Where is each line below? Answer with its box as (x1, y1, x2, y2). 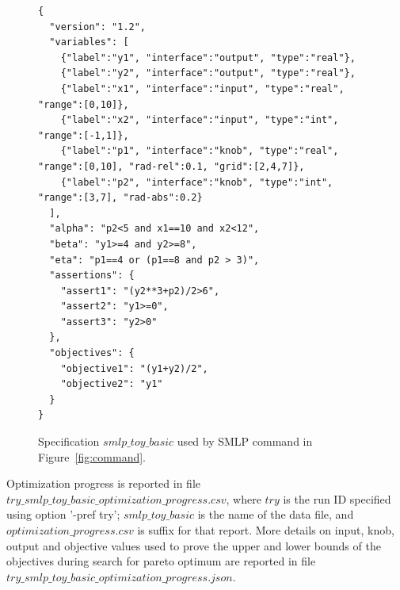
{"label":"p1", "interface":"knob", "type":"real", (60, 145, 339, 157)
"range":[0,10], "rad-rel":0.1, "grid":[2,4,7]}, (38, 160, 305, 172)
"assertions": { (49, 270, 135, 282)
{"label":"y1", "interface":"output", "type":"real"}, (60, 52, 356, 63)
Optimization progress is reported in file (6, 475, 201, 492)
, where (226, 490, 261, 507)
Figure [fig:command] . (38, 448, 147, 465)
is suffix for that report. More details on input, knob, (137, 522, 394, 538)
